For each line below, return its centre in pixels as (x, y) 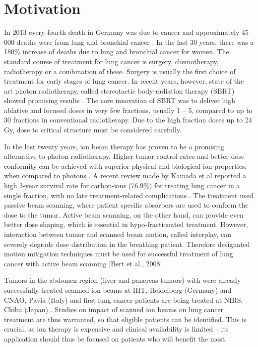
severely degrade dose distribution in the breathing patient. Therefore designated (127, 244)
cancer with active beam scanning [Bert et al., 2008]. (84, 263)
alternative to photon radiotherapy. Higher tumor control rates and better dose (124, 156)
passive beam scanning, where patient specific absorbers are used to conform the (126, 205)
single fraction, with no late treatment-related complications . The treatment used (129, 195)
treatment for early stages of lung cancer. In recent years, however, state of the (124, 81)
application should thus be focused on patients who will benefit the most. (116, 338)
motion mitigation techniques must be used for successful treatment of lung (119, 254)
